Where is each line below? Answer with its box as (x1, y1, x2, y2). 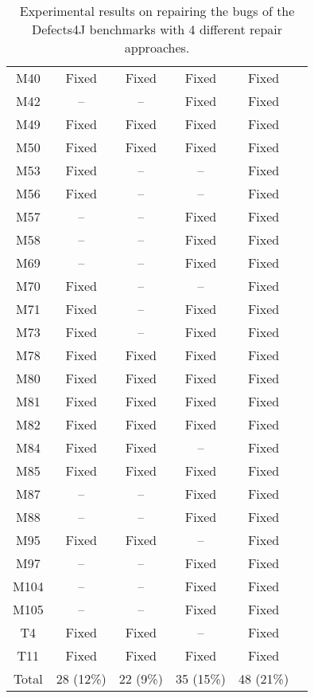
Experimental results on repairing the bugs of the (19, 2, 295, 20)
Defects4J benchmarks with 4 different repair (32, 20, 283, 38)
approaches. (124, 38, 190, 57)
